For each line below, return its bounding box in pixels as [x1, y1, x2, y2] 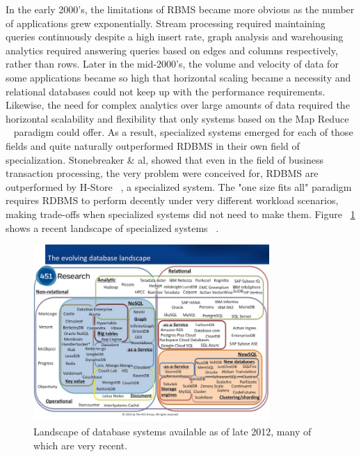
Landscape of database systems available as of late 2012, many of [33, 424, 312, 439]
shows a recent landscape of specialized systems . [6, 220, 219, 235]
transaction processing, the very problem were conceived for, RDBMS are [6, 166, 319, 180]
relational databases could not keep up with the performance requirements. [6, 84, 326, 98]
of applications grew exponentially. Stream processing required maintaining [6, 15, 326, 30]
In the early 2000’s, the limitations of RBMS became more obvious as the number [6, 2, 355, 16]
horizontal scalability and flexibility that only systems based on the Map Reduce [6, 111, 349, 125]
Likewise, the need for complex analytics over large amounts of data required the [6, 98, 350, 112]
